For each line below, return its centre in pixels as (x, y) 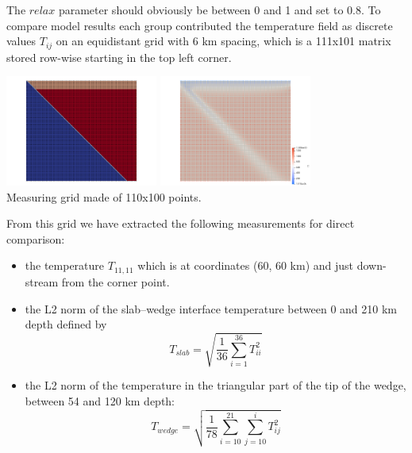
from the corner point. (116, 281)
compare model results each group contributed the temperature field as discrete (200, 25)
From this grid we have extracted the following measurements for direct (181, 223)
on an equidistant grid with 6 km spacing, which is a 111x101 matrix (223, 41)
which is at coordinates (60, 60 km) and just (246, 265)
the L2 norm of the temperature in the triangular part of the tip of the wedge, (216, 385)
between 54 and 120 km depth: (100, 400)
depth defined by (66, 324)
